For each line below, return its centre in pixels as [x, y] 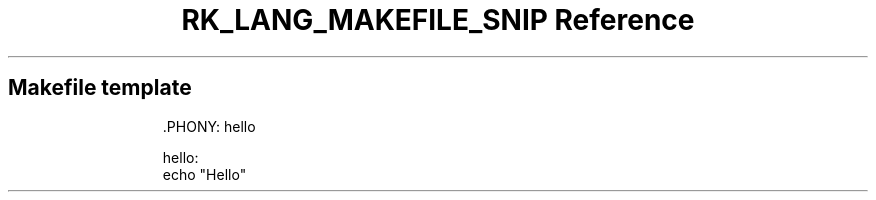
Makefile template [100, 88]
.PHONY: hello [209, 126]
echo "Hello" [204, 174]
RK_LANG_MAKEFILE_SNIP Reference [438, 20]
